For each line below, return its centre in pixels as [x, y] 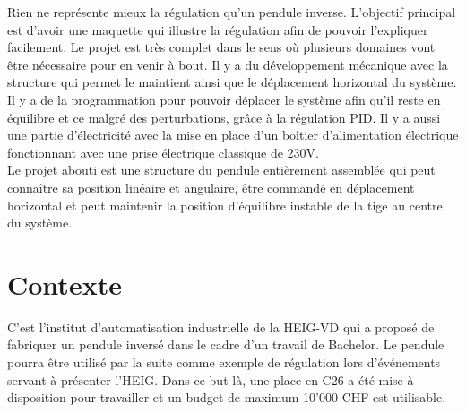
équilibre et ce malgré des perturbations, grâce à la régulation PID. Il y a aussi [224, 117]
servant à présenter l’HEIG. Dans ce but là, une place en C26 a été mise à [211, 379]
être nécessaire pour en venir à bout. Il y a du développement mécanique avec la [228, 64]
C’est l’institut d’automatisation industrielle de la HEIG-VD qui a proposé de [221, 326]
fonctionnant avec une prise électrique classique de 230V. [163, 152]
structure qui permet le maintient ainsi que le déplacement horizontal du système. [232, 82]
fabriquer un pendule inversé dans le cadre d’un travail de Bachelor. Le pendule [226, 344]
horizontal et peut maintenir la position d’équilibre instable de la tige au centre [225, 205]
